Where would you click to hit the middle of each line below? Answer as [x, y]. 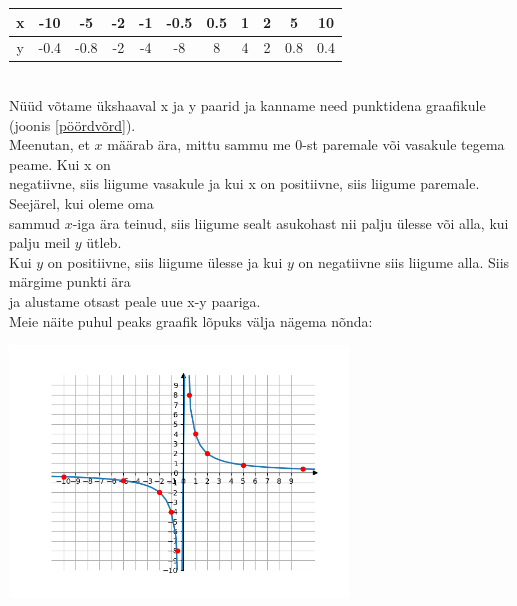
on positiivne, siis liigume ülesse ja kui [165, 261]
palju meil [40, 242]
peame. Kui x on [60, 163]
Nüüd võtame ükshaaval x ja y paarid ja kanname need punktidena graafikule [247, 105]
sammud [35, 222]
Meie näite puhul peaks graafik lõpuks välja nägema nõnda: [191, 320]
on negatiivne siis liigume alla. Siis [404, 261]
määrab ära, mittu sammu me [199, 144]
